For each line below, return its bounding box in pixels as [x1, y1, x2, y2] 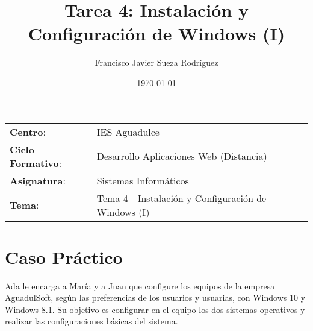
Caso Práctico [5, 244, 123, 269]
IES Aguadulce [96, 124, 160, 139]
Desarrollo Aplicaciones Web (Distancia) [96, 149, 267, 163]
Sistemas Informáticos [96, 173, 189, 188]
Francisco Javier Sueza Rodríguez [95, 56, 218, 69]
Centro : [10, 124, 46, 139]
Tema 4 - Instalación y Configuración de [96, 191, 267, 205]
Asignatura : [10, 173, 66, 188]
